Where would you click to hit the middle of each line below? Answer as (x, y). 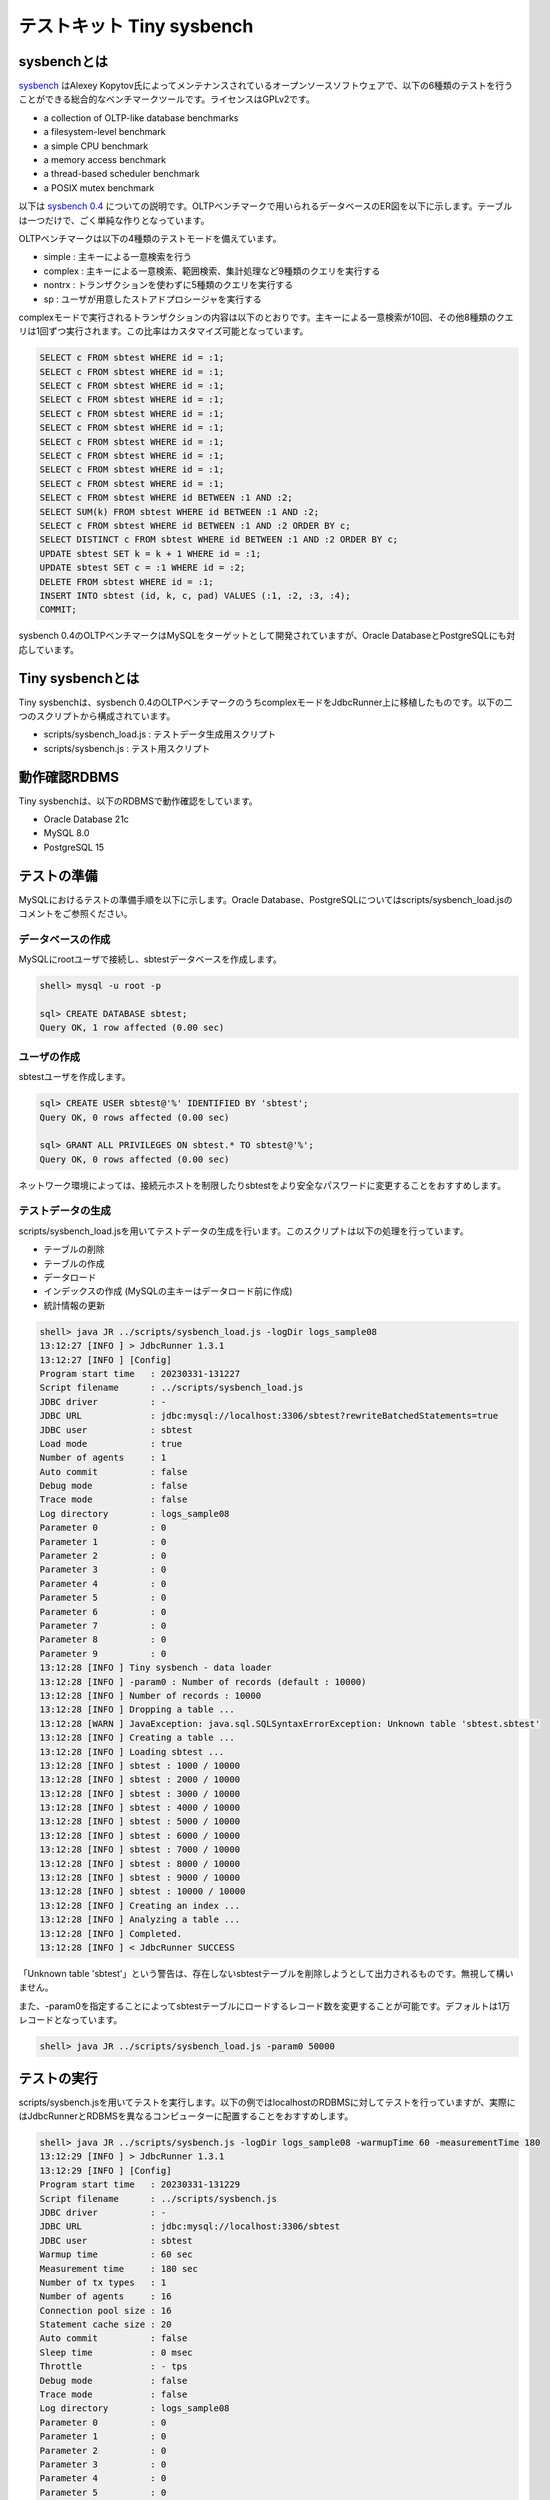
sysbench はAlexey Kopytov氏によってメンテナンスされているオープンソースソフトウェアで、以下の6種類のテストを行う (266, 86)
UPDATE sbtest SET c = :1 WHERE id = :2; (142, 568)
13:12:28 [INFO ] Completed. (111, 1933)
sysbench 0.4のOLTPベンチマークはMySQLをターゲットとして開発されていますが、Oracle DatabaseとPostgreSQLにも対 (267, 636)
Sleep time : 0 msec (116, 2352)
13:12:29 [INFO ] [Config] (105, 2170)
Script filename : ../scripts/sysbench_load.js (171, 1388)
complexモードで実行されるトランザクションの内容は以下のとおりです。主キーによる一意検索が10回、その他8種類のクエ (266, 317)
